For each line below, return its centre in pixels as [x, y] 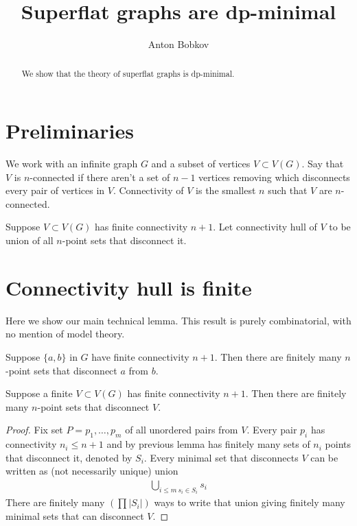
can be [324, 457]
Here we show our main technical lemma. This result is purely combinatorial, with [178, 320]
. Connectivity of [148, 190]
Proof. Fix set [34, 430]
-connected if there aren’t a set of [100, 177]
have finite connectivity [140, 356]
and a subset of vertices [201, 164]
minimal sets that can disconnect [75, 516]
